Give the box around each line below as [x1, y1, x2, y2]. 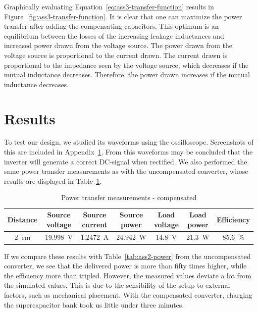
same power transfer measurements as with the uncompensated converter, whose [4, 166, 248, 176]
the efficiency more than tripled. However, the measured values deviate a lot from [4, 270, 252, 280]
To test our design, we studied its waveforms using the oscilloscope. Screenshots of [4, 137, 254, 147]
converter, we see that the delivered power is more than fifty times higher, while [4, 261, 247, 271]
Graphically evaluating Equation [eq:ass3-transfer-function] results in [4, 1, 214, 11]
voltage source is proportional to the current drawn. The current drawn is [4, 50, 228, 60]
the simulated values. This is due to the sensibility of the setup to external [4, 280, 230, 290]
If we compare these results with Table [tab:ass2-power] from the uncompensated [4, 251, 251, 261]
